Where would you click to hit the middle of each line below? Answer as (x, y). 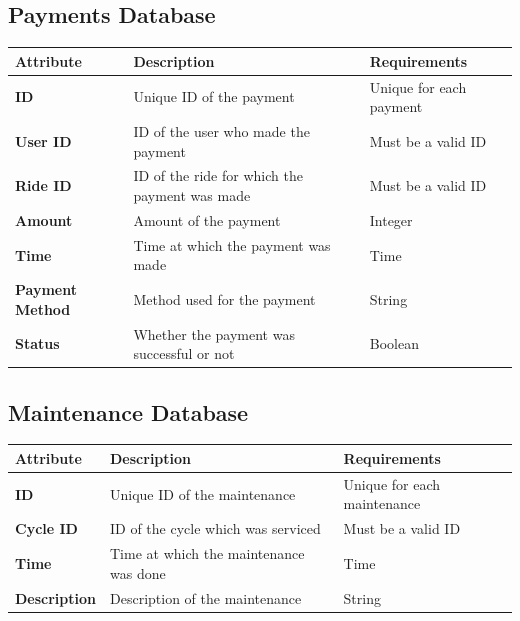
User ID (43, 140)
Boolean (394, 343)
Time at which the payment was (232, 244)
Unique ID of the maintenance (203, 493)
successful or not (184, 353)
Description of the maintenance (206, 597)
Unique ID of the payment (214, 96)
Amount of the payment (207, 219)
